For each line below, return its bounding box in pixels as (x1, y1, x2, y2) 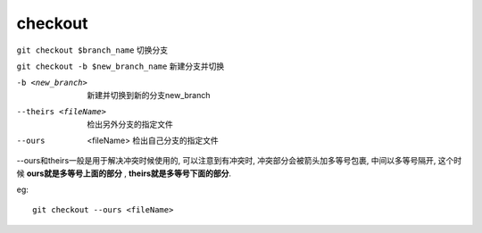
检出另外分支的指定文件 (87, 119, 173, 129)
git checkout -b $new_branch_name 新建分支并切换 (16, 61, 225, 71)
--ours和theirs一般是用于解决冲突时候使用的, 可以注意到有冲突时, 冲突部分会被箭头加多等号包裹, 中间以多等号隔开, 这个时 (16, 155, 462, 166)
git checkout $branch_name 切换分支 (16, 45, 169, 55)
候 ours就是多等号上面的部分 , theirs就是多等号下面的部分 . (16, 168, 232, 179)
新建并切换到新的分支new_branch (87, 89, 211, 100)
